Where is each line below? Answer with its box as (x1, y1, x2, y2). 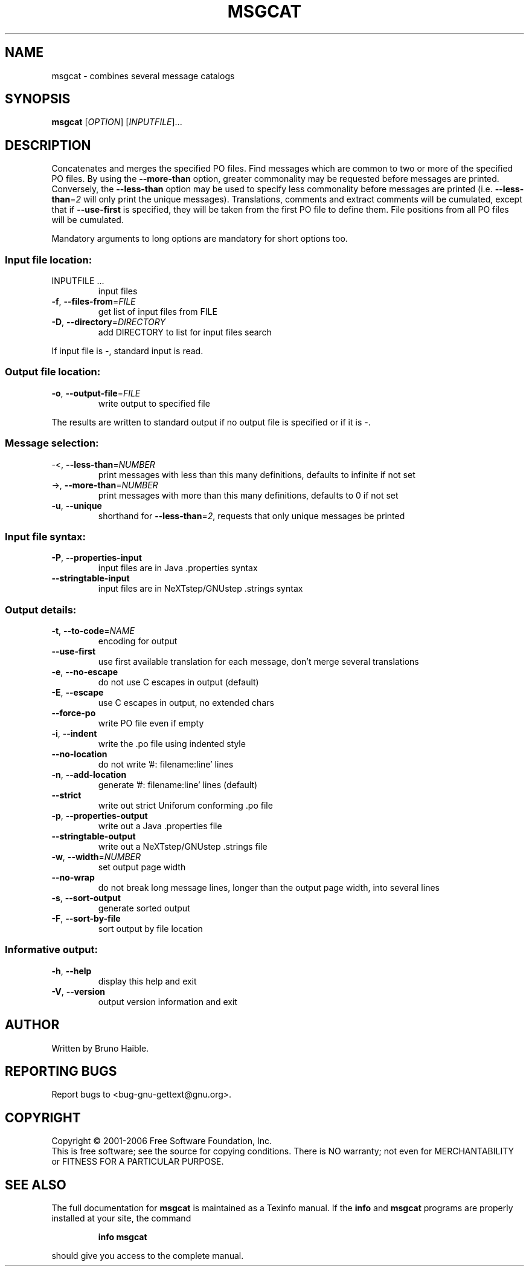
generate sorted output (98, 903, 190, 914)
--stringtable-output (51, 831, 136, 842)
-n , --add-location (51, 769, 127, 780)
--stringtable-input (51, 573, 130, 584)
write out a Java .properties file (98, 821, 222, 832)
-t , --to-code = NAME (51, 626, 135, 636)
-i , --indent (51, 728, 97, 739)
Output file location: (5, 366, 101, 378)
